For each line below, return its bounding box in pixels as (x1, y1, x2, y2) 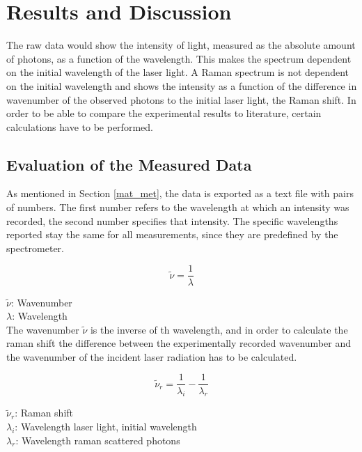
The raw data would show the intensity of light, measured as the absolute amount (6, 38, 356, 52)
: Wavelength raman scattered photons (15, 432, 180, 447)
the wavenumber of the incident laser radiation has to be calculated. (6, 349, 297, 364)
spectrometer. (6, 240, 64, 255)
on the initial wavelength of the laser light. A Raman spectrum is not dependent (6, 65, 349, 79)
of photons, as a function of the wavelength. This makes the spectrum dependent (6, 51, 352, 65)
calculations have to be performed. (6, 119, 153, 134)
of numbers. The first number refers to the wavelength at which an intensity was (6, 200, 349, 215)
